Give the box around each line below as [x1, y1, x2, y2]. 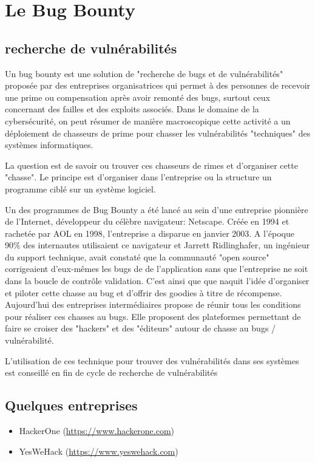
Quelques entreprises [5, 396, 138, 415]
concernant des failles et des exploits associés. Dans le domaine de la [5, 103, 259, 115]
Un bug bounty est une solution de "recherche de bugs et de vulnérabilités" [5, 67, 283, 80]
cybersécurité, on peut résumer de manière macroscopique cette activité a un [5, 114, 291, 127]
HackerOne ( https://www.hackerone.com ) [19, 424, 175, 437]
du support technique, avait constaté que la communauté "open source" [5, 250, 269, 263]
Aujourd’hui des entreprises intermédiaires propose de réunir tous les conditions [5, 298, 301, 311]
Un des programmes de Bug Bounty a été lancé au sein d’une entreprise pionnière [5, 203, 308, 216]
